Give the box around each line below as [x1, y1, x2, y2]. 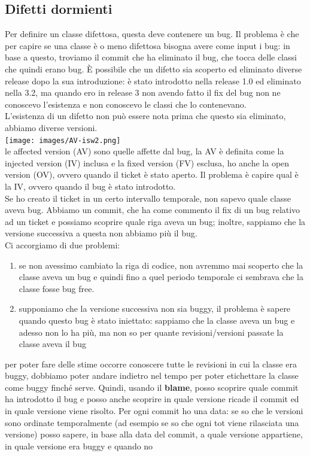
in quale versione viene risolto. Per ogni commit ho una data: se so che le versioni [5, 405, 303, 417]
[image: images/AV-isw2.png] [5, 136, 121, 145]
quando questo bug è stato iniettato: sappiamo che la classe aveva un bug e [19, 314, 295, 326]
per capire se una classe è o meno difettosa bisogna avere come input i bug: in [5, 39, 290, 51]
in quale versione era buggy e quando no [5, 439, 153, 452]
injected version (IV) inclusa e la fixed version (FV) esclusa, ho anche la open [5, 156, 290, 169]
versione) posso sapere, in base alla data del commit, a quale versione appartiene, [5, 428, 303, 440]
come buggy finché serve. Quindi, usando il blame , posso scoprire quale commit [5, 381, 299, 393]
